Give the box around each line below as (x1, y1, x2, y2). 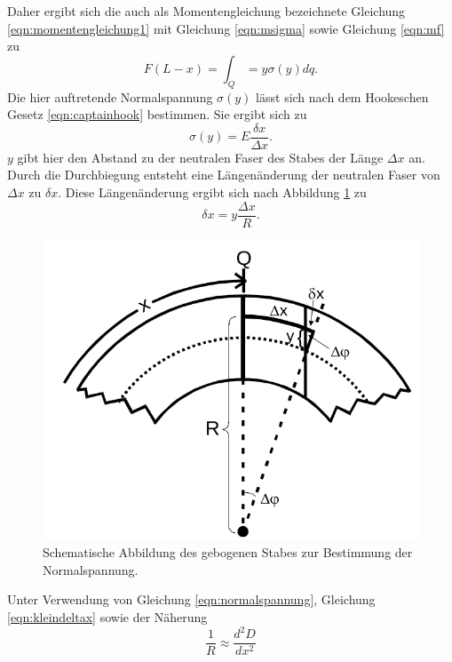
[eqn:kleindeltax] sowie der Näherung (7, 607, 208, 626)
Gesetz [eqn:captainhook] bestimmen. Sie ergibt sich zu (7, 105, 307, 124)
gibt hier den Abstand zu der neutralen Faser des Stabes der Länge (17, 148, 384, 166)
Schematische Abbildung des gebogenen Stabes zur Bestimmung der (43, 543, 413, 562)
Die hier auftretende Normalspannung (7, 87, 213, 106)
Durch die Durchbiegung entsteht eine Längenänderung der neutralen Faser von (7, 165, 440, 184)
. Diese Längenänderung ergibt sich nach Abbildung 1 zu (58, 183, 367, 202)
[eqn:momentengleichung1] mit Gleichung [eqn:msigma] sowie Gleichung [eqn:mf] (7, 19, 445, 37)
